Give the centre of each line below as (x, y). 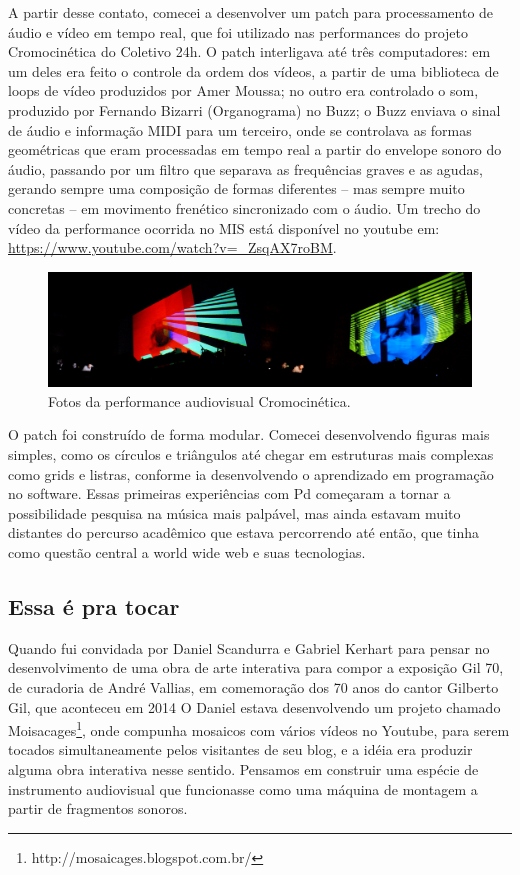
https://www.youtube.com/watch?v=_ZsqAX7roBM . (172, 247)
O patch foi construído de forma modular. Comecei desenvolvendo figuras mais (249, 434)
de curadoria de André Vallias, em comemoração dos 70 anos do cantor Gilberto (253, 686)
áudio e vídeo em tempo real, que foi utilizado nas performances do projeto (238, 31)
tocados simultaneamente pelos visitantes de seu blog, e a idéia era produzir (240, 749)
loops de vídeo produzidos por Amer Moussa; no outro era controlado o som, (243, 90)
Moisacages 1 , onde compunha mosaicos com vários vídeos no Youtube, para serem (259, 728)
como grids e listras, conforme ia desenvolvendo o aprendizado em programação (251, 473)
